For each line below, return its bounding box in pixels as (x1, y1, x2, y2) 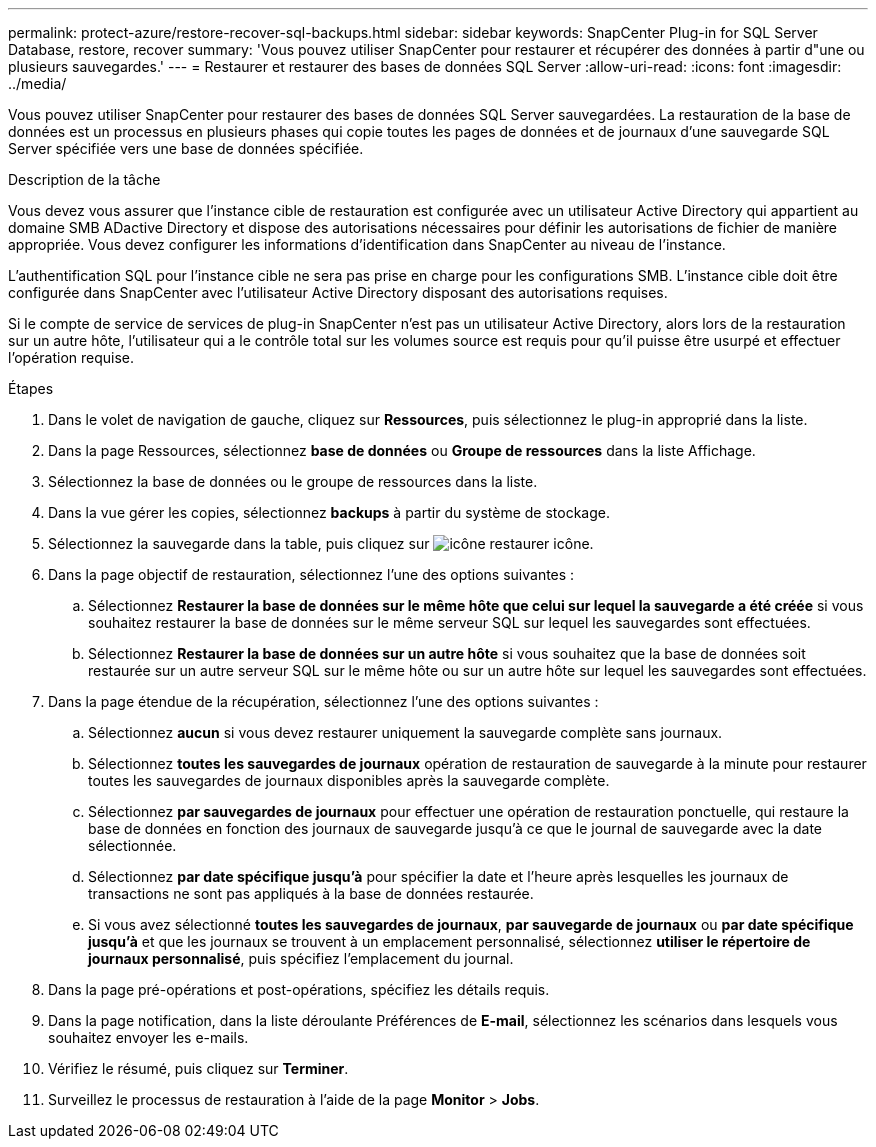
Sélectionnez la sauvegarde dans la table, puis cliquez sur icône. (48, 535, 594, 552)
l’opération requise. (8, 349, 135, 366)
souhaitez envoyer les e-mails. (48, 1029, 249, 1046)
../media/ (8, 75, 67, 92)
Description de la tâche (8, 171, 161, 188)
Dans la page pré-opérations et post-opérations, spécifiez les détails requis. (48, 981, 550, 998)
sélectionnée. (88, 837, 177, 854)
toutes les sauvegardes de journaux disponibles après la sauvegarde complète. (88, 772, 610, 789)
